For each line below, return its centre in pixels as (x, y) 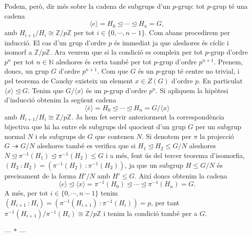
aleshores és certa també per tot (104, 61)
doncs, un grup (27, 71)
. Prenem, (228, 61)
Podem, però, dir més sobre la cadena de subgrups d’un (87, 6)
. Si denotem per (166, 136)
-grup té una (229, 6)
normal (15, 136)
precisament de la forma (40, 175)
